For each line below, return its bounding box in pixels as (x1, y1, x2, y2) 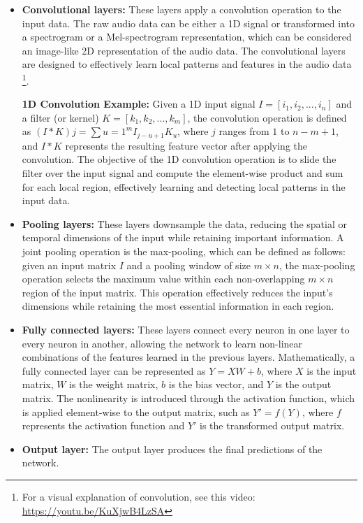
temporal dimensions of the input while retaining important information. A (22, 230, 344, 245)
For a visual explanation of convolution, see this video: (22, 489, 255, 503)
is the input (306, 363, 357, 378)
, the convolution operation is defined (187, 110, 347, 124)
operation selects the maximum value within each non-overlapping (22, 271, 305, 286)
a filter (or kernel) (22, 110, 99, 124)
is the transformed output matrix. (200, 418, 345, 433)
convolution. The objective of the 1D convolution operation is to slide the (22, 152, 336, 166)
